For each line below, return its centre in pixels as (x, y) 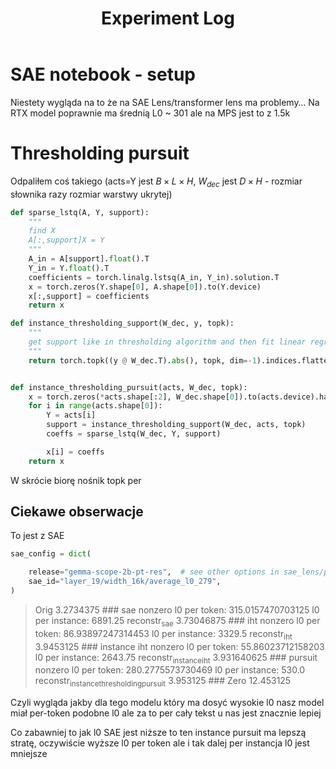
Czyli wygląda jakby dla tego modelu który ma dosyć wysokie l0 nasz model (167, 703)
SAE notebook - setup (103, 74)
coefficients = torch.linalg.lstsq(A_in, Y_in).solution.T (154, 277)
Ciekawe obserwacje (77, 512)
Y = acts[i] (71, 415)
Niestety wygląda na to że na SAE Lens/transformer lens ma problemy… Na (165, 102)
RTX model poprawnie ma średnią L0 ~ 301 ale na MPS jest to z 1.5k (150, 113)
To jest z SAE (37, 536)
